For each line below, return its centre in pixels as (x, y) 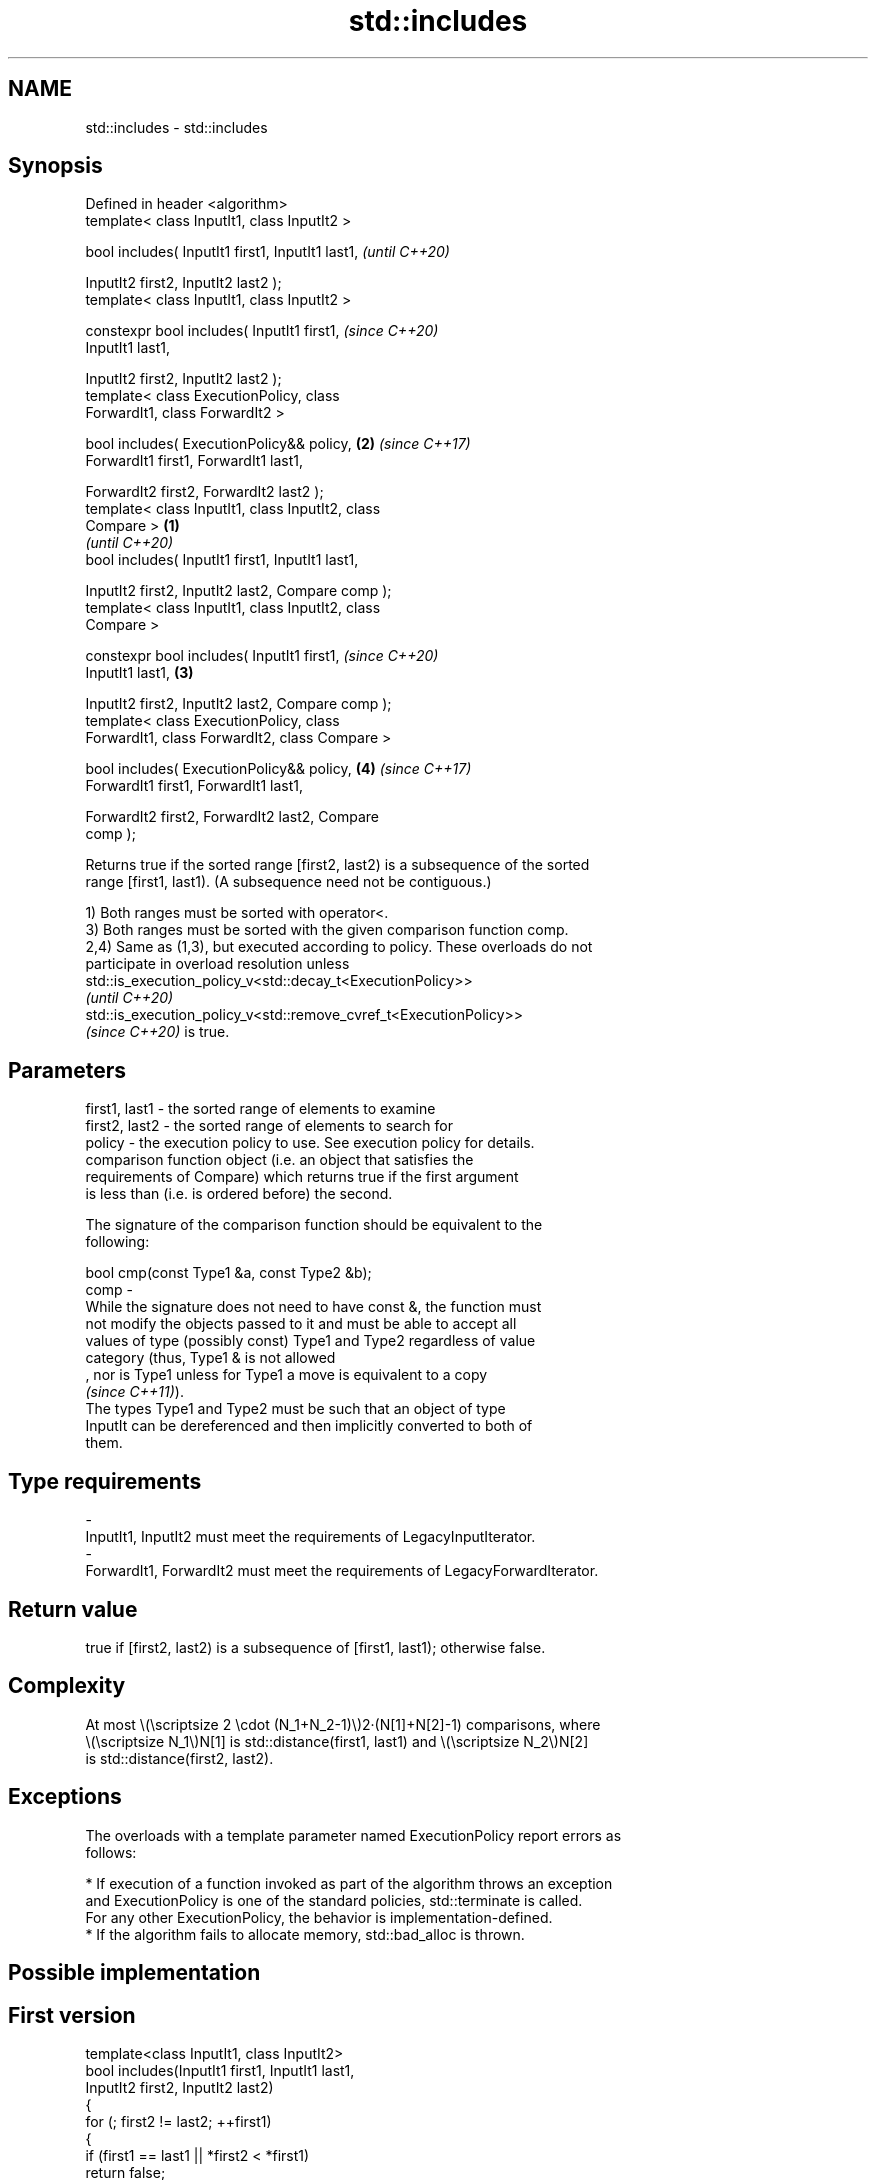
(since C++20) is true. (157, 1032)
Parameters (67, 1070)
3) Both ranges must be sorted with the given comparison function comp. (327, 930)
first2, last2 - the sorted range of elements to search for (269, 1126)
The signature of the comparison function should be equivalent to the (314, 1225)
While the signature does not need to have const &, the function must (313, 1307)
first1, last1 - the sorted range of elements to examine (260, 1109)
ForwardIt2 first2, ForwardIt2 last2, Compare (232, 817)
